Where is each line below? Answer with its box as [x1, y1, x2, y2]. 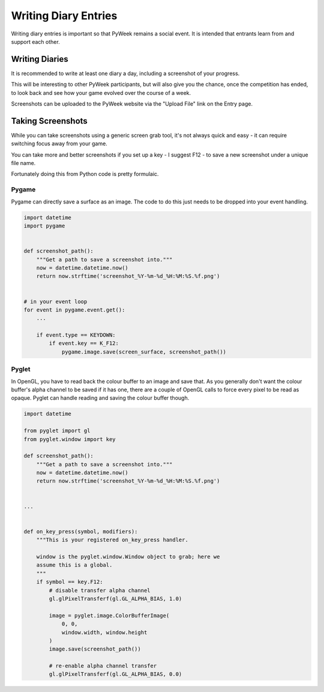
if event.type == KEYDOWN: [36, 332, 116, 338]
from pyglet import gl [23, 427, 91, 435]
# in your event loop [23, 298, 88, 305]
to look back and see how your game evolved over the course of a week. [11, 89, 191, 96]
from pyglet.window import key [23, 436, 116, 442]
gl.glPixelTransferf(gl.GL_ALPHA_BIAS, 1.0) [49, 595, 182, 602]
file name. [11, 160, 36, 167]
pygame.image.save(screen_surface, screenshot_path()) [61, 348, 227, 355]
